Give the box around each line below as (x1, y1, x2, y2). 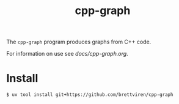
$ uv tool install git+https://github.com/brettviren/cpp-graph (6, 92, 174, 98)
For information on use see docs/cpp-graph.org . (6, 50, 128, 58)
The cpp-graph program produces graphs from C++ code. (6, 38, 152, 46)
